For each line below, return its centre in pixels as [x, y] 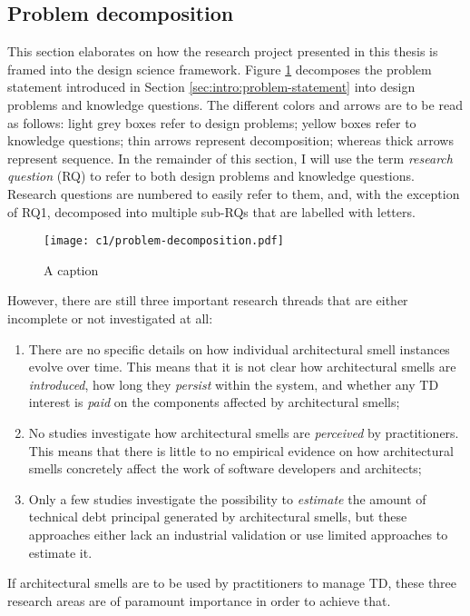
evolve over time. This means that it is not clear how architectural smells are [242, 367]
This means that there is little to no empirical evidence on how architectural [241, 450]
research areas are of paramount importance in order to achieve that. [199, 600]
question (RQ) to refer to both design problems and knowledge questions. [211, 176]
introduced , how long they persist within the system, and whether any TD [234, 384]
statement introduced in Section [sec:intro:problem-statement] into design [211, 87]
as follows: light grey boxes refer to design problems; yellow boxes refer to [212, 122]
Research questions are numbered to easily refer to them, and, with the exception [234, 193]
